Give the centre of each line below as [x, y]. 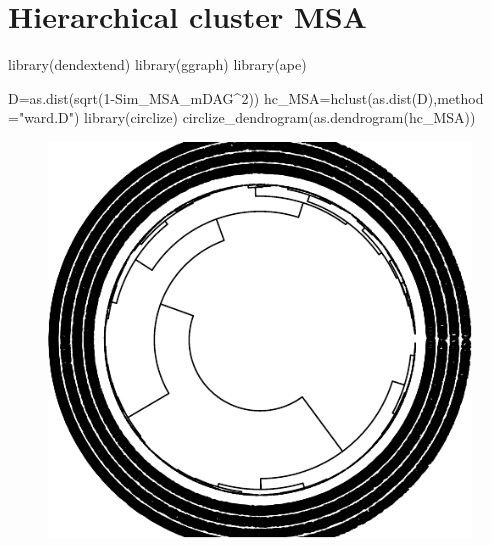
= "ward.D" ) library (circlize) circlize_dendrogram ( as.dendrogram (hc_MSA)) [242, 117]
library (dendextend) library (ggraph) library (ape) [157, 64]
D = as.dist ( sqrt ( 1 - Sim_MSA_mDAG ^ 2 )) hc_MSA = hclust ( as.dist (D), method [246, 97]
